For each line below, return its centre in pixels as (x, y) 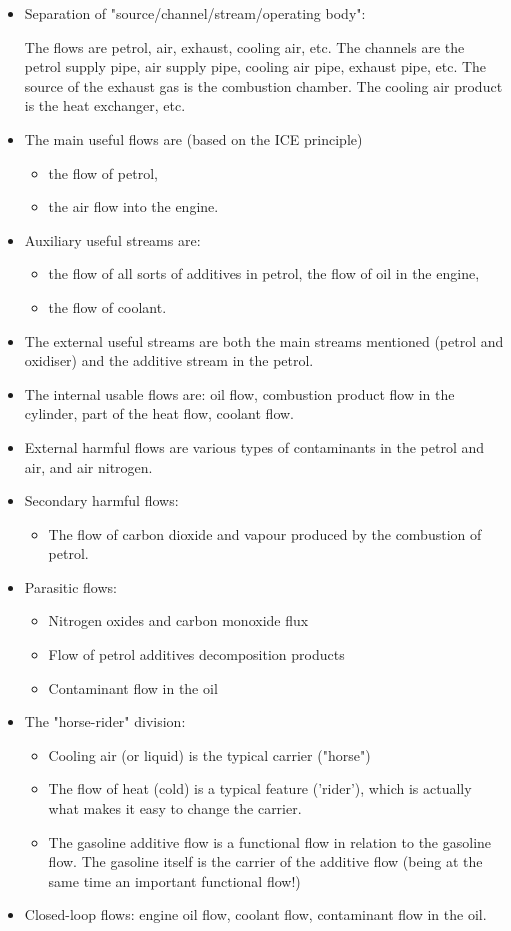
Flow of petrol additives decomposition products (196, 654)
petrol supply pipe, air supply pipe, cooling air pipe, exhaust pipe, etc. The (255, 66)
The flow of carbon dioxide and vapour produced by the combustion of (265, 533)
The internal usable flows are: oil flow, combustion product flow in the (239, 393)
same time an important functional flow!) (174, 880)
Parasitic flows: (70, 586)
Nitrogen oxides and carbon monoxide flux (178, 620)
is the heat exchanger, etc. (105, 105)
